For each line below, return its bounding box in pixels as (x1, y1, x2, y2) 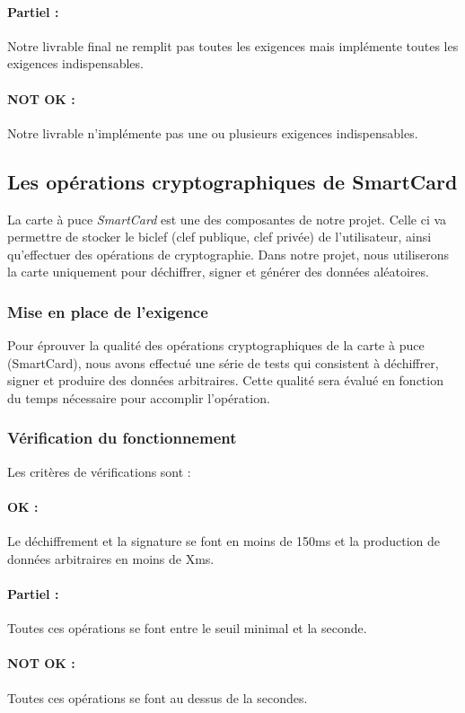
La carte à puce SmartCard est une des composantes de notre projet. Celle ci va (7, 209, 447, 228)
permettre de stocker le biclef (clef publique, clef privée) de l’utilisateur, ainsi (7, 227, 432, 246)
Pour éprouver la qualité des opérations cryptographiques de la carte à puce (7, 336, 425, 355)
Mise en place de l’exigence (7, 300, 208, 322)
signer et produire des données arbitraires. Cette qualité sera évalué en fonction (7, 371, 443, 390)
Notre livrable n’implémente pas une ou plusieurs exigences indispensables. (7, 123, 418, 142)
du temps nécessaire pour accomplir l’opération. (7, 388, 270, 407)
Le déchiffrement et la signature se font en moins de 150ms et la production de (7, 532, 441, 550)
